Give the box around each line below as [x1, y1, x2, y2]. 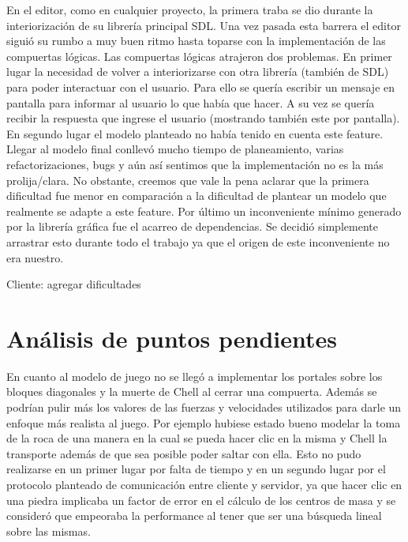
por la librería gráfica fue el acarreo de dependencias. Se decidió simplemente [6, 218, 378, 235]
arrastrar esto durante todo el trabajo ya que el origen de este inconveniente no [6, 233, 390, 250]
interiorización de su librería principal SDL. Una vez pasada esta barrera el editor [6, 17, 401, 33]
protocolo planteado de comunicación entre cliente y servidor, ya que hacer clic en [6, 476, 402, 492]
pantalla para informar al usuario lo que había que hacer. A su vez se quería [6, 94, 375, 111]
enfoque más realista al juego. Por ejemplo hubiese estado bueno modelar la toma [6, 414, 401, 431]
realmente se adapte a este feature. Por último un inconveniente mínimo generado [6, 202, 402, 219]
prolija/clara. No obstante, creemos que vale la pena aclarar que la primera [6, 171, 369, 188]
